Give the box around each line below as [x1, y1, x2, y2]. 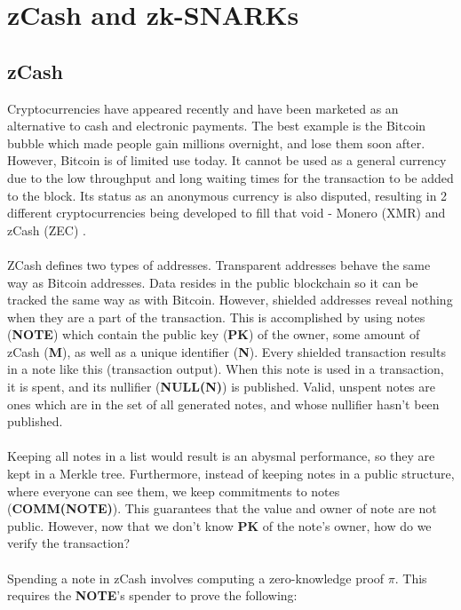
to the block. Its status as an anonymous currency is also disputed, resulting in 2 [7, 186, 448, 204]
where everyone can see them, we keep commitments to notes [7, 481, 340, 500]
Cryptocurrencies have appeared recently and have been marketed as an [7, 99, 399, 117]
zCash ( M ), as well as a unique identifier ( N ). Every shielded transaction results [7, 342, 446, 360]
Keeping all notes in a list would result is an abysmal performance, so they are [7, 447, 435, 465]
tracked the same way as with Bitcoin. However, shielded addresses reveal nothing [7, 290, 453, 309]
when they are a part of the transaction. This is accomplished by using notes [7, 307, 425, 326]
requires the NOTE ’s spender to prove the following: [7, 586, 298, 605]
